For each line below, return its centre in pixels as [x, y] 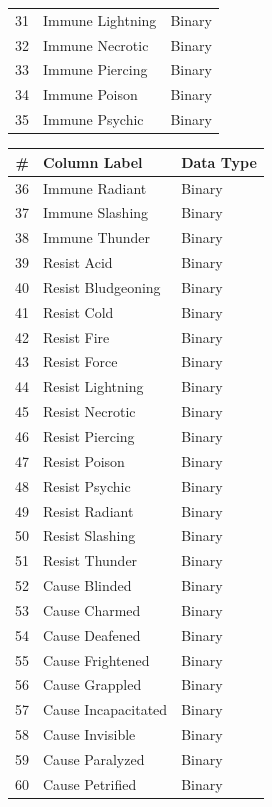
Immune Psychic [93, 119]
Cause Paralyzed [94, 758]
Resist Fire [76, 336]
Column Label [93, 161]
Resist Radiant [88, 510]
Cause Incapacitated [105, 709]
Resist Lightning [93, 386]
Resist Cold [78, 311]
